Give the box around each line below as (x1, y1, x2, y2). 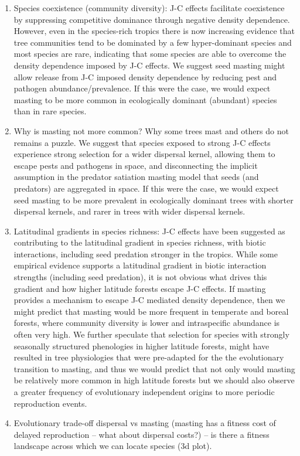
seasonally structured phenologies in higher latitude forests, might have (13, 339, 270, 352)
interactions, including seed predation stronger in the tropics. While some (13, 247, 278, 260)
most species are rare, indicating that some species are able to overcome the (13, 47, 287, 60)
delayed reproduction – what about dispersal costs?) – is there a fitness (13, 428, 270, 440)
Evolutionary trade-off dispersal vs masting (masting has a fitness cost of (13, 417, 276, 429)
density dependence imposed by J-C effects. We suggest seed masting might (13, 59, 285, 71)
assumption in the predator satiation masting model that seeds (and (13, 171, 259, 183)
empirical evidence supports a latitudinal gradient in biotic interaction (13, 259, 267, 271)
